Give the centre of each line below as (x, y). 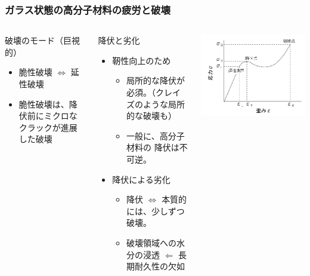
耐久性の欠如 (160, 266)
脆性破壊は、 (44, 104)
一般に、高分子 (156, 135)
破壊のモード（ (34, 40)
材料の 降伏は (153, 147)
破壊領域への (152, 242)
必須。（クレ (150, 92)
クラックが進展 (48, 127)
